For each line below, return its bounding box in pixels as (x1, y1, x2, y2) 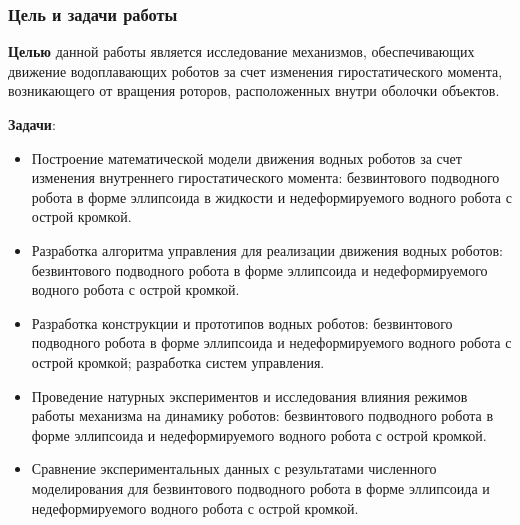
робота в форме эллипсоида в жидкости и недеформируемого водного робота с (31, 186, 512, 207)
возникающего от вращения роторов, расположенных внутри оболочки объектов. (8, 80, 500, 101)
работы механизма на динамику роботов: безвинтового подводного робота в (31, 405, 494, 426)
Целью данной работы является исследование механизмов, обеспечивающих (8, 41, 475, 62)
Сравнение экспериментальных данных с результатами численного (31, 458, 437, 479)
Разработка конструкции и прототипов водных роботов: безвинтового (31, 312, 453, 333)
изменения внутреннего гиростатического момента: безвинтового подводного (31, 167, 500, 188)
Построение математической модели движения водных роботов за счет (31, 147, 462, 168)
